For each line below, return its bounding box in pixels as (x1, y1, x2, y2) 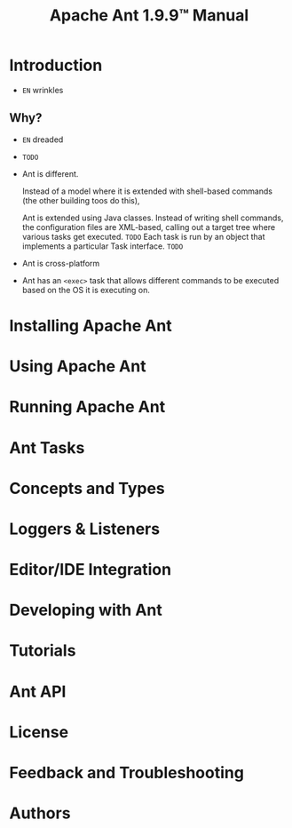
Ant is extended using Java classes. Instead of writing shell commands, (21, 212, 284, 223)
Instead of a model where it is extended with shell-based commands (21, 186, 273, 196)
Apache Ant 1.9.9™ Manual (49, 5, 249, 26)
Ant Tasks (9, 437, 85, 458)
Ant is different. (21, 168, 79, 179)
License (9, 721, 69, 742)
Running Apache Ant (9, 397, 166, 418)
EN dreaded (21, 134, 64, 145)
